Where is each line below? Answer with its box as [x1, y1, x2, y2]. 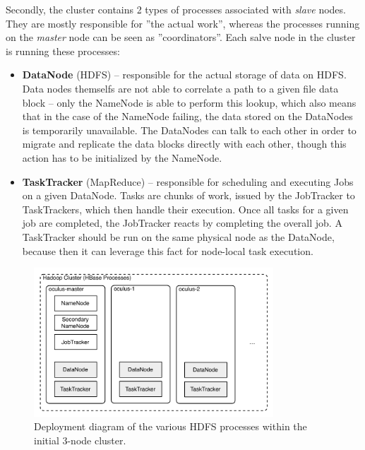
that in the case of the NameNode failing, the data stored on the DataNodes [22, 109, 353, 124]
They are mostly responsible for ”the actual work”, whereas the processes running [6, 16, 360, 30]
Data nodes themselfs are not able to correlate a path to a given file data [22, 81, 339, 95]
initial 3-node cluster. [34, 432, 126, 447]
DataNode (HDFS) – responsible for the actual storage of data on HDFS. [22, 67, 347, 82]
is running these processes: [6, 43, 120, 58]
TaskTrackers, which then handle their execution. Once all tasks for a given [22, 201, 349, 216]
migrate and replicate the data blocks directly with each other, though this [22, 136, 347, 151]
